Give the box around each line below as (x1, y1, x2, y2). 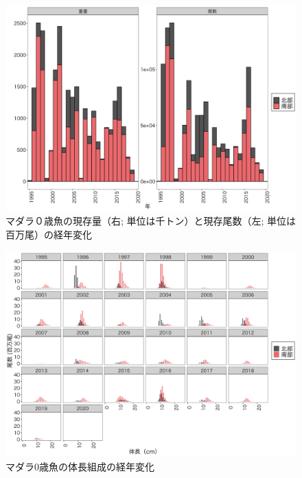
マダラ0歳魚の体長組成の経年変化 (5, 459, 154, 473)
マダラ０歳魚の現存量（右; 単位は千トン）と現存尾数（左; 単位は (5, 214, 297, 228)
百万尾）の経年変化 (5, 227, 92, 241)
